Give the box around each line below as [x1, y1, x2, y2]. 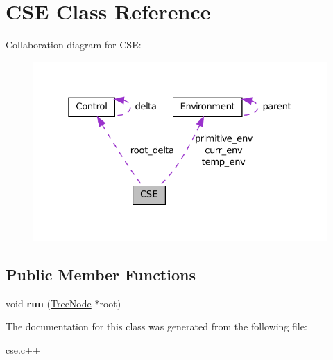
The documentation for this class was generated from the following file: [6, 319, 307, 334]
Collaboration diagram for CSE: [6, 37, 142, 52]
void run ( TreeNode [6, 296, 92, 310]
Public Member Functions [6, 263, 196, 285]
